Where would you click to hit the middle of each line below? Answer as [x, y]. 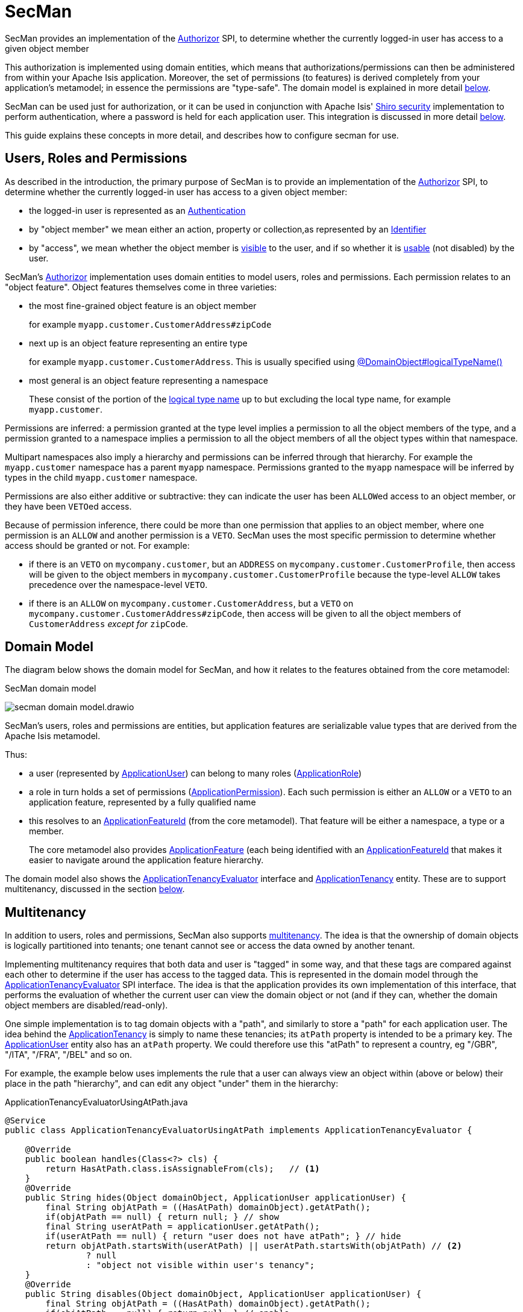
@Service [25, 1121]
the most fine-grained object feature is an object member [143, 305]
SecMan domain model [51, 689]
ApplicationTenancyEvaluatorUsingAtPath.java [96, 1102]
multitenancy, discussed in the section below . [95, 889]
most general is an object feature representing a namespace [149, 380]
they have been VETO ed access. [68, 506]
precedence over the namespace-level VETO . [118, 584]
